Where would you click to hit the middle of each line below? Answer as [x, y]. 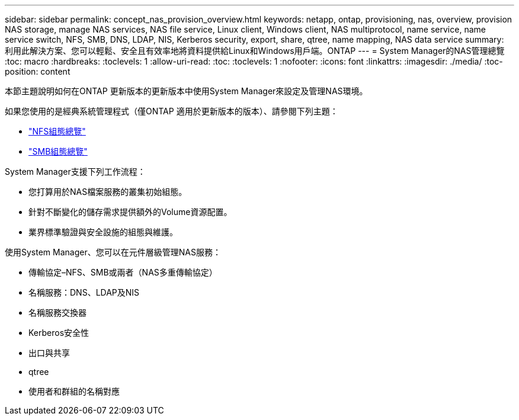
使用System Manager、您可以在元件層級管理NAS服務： [113, 252]
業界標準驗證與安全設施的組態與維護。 [103, 232]
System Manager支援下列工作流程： [75, 171]
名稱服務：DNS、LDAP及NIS [84, 292]
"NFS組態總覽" [57, 131]
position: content [38, 71]
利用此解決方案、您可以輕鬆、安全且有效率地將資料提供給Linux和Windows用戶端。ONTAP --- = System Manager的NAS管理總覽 [255, 51]
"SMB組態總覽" [58, 151]
